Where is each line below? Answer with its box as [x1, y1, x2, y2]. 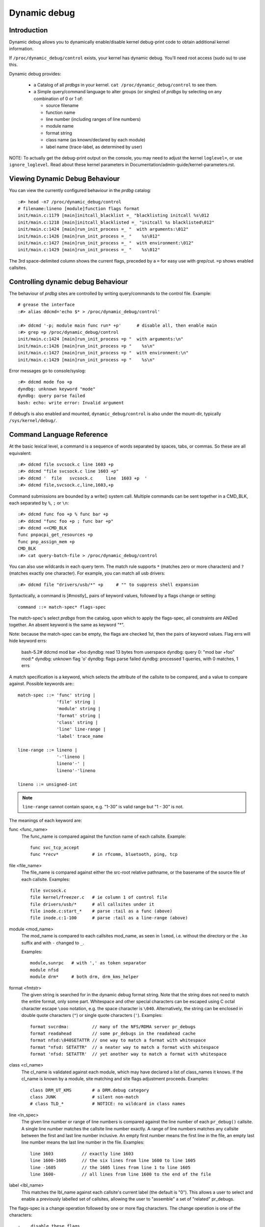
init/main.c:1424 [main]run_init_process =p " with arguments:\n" [18, 336, 184, 342]
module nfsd [30, 967, 59, 973]
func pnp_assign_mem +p [18, 539, 75, 544]
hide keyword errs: [9, 638, 47, 644]
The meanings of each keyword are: [9, 817, 82, 823]
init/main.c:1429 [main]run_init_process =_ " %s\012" [18, 247, 160, 253]
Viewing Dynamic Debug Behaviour [9, 175, 120, 183]
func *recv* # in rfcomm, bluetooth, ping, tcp [30, 852, 178, 857]
